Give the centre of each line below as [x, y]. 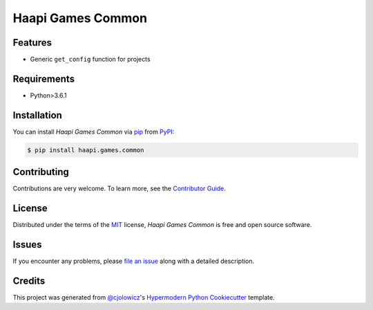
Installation [37, 115]
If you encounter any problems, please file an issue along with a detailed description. [134, 261]
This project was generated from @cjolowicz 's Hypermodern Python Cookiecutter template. [144, 298]
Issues [27, 245]
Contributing [41, 172]
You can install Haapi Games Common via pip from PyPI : [94, 131]
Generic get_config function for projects [90, 60]
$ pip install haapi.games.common [86, 150]
